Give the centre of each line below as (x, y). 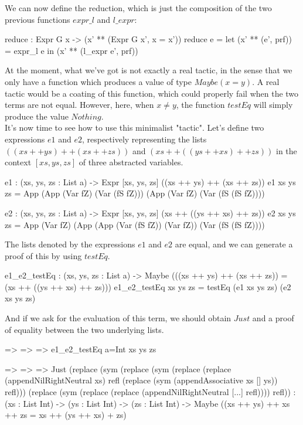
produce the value (37, 116)
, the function (200, 105)
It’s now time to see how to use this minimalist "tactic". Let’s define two (135, 127)
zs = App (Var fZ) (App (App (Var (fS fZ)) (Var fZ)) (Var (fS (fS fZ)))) (135, 224)
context (18, 162)
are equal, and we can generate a (234, 244)
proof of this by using (43, 255)
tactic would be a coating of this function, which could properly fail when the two (152, 93)
